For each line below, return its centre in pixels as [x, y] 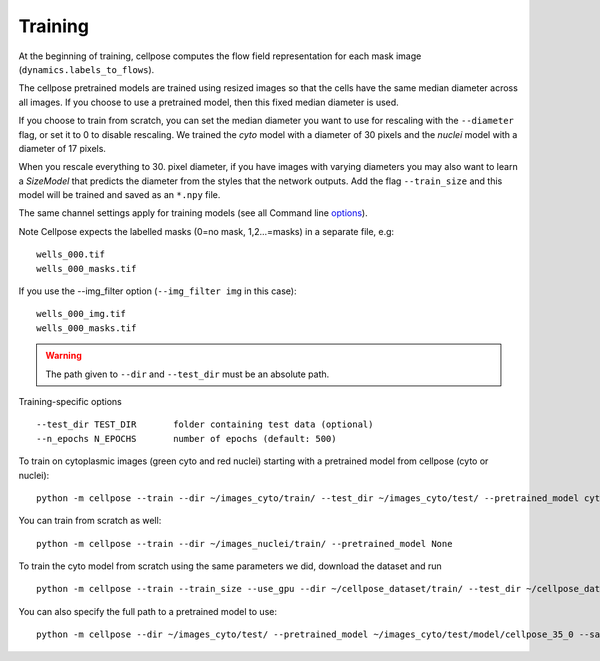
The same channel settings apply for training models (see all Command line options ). [193, 213]
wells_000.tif [70, 254]
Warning [63, 356]
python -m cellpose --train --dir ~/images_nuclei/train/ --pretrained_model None [244, 543]
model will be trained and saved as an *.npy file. [119, 195]
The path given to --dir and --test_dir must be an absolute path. [187, 374]
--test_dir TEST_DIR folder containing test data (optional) [205, 424]
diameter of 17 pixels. [62, 148]
